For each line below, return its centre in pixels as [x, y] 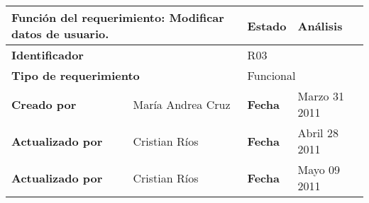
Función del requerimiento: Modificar [118, 17]
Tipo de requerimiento [76, 75]
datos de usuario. [60, 34]
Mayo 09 [319, 169]
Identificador [48, 55]
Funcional [271, 75]
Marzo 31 [321, 96]
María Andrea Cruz [182, 104]
